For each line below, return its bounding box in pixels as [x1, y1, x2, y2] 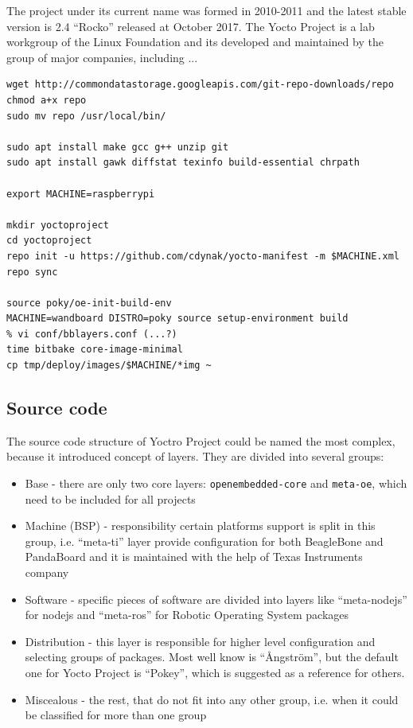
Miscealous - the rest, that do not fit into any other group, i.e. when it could [25, 691, 399, 707]
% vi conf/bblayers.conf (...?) [6, 328, 177, 340]
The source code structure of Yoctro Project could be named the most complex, [6, 432, 395, 449]
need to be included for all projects [25, 490, 196, 507]
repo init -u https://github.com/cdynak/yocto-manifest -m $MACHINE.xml [6, 250, 399, 262]
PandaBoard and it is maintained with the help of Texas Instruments [25, 548, 363, 565]
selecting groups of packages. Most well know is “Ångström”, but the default [25, 648, 399, 665]
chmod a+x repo [6, 94, 87, 106]
